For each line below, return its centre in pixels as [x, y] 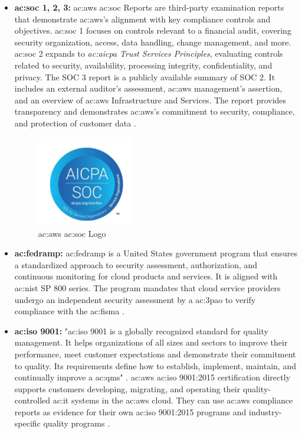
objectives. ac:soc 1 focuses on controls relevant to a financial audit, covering [153, 30]
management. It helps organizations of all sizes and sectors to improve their [151, 342]
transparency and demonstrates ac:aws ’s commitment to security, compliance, [155, 111]
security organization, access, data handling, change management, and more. [153, 42]
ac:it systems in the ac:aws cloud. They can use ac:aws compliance [173, 400]
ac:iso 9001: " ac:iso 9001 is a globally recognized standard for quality [141, 331]
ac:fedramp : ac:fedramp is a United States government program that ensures [156, 253]
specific [27, 423]
